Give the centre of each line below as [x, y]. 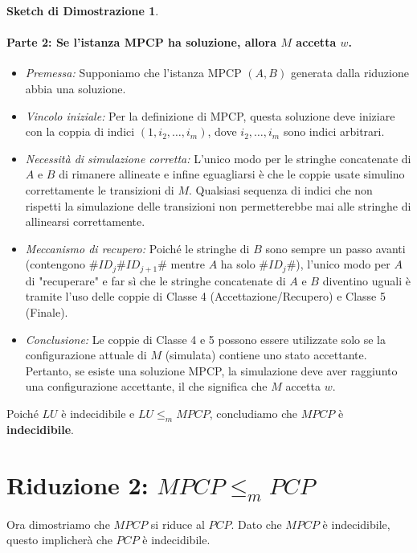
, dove [222, 131]
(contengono [55, 264]
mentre [188, 264]
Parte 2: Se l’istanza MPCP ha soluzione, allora [142, 42]
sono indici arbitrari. [334, 131]
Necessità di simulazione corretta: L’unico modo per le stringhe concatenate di [218, 158]
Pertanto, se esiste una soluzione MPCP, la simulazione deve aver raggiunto [211, 370]
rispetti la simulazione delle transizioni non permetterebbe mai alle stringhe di [218, 205]
